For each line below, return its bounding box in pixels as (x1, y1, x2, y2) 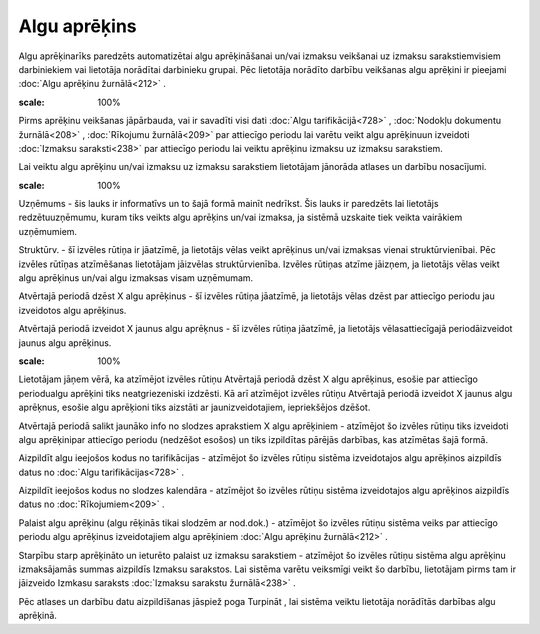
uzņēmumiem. (18, 225, 78, 237)
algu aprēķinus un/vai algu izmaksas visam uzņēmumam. (18, 272, 254, 284)
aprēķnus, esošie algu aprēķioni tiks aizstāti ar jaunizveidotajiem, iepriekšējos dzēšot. (18, 401, 371, 414)
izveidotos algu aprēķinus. (18, 304, 127, 316)
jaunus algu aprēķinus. (18, 336, 112, 349)
